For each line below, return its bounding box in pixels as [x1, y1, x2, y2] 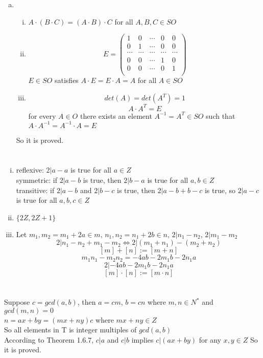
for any [199, 334, 221, 345]
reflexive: [16, 164, 44, 175]
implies [131, 334, 154, 345]
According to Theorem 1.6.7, [4, 334, 94, 345]
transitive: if [16, 184, 55, 195]
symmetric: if [16, 175, 58, 185]
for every [28, 110, 56, 121]
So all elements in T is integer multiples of [4, 324, 137, 335]
